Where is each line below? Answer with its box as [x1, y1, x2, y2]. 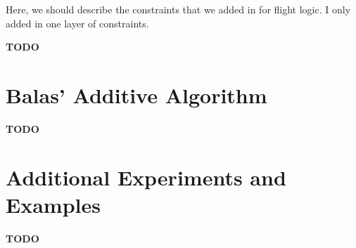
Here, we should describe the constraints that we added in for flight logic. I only [6, 2, 351, 16]
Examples [6, 190, 101, 218]
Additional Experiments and [6, 162, 286, 191]
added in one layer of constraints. [6, 15, 149, 30]
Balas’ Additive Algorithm [6, 80, 267, 109]
